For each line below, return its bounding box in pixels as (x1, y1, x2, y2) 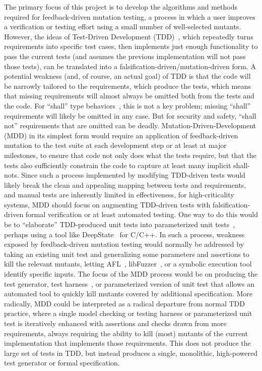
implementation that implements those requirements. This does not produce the (4, 338, 251, 348)
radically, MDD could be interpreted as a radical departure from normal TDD (4, 298, 245, 308)
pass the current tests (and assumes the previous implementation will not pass (4, 50, 246, 61)
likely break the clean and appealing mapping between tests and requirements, (4, 179, 246, 190)
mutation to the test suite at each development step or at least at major (4, 140, 227, 150)
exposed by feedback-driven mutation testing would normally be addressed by (4, 239, 244, 249)
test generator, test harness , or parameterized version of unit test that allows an (4, 278, 255, 289)
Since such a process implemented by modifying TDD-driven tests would (21, 170, 245, 180)
